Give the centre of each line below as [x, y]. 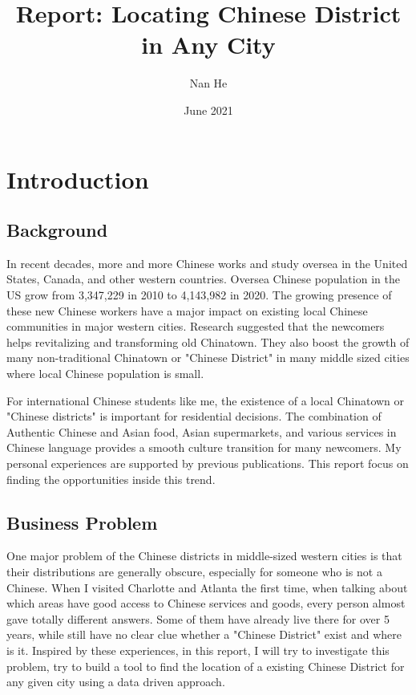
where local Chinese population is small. [105, 374]
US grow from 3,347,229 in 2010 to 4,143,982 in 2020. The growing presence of [199, 295]
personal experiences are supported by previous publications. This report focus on [208, 463]
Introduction [78, 179]
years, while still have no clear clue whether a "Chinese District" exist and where [204, 634]
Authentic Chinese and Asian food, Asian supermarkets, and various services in [202, 431]
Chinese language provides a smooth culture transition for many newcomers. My [204, 447]
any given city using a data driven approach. [116, 682]
